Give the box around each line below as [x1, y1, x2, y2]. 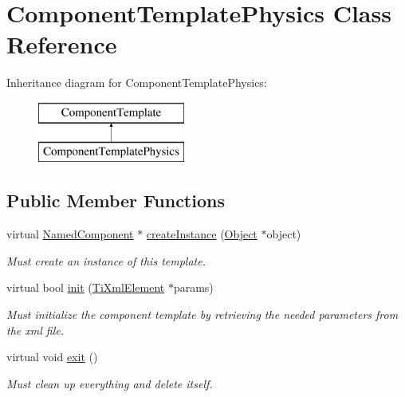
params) [173, 279, 214, 296]
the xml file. [6, 321, 64, 338]
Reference [6, 28, 117, 61]
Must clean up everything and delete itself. [6, 375, 213, 391]
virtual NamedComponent [6, 226, 134, 242]
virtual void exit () [6, 348, 98, 365]
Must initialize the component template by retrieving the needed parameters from [6, 306, 399, 323]
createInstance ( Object [146, 226, 258, 242]
